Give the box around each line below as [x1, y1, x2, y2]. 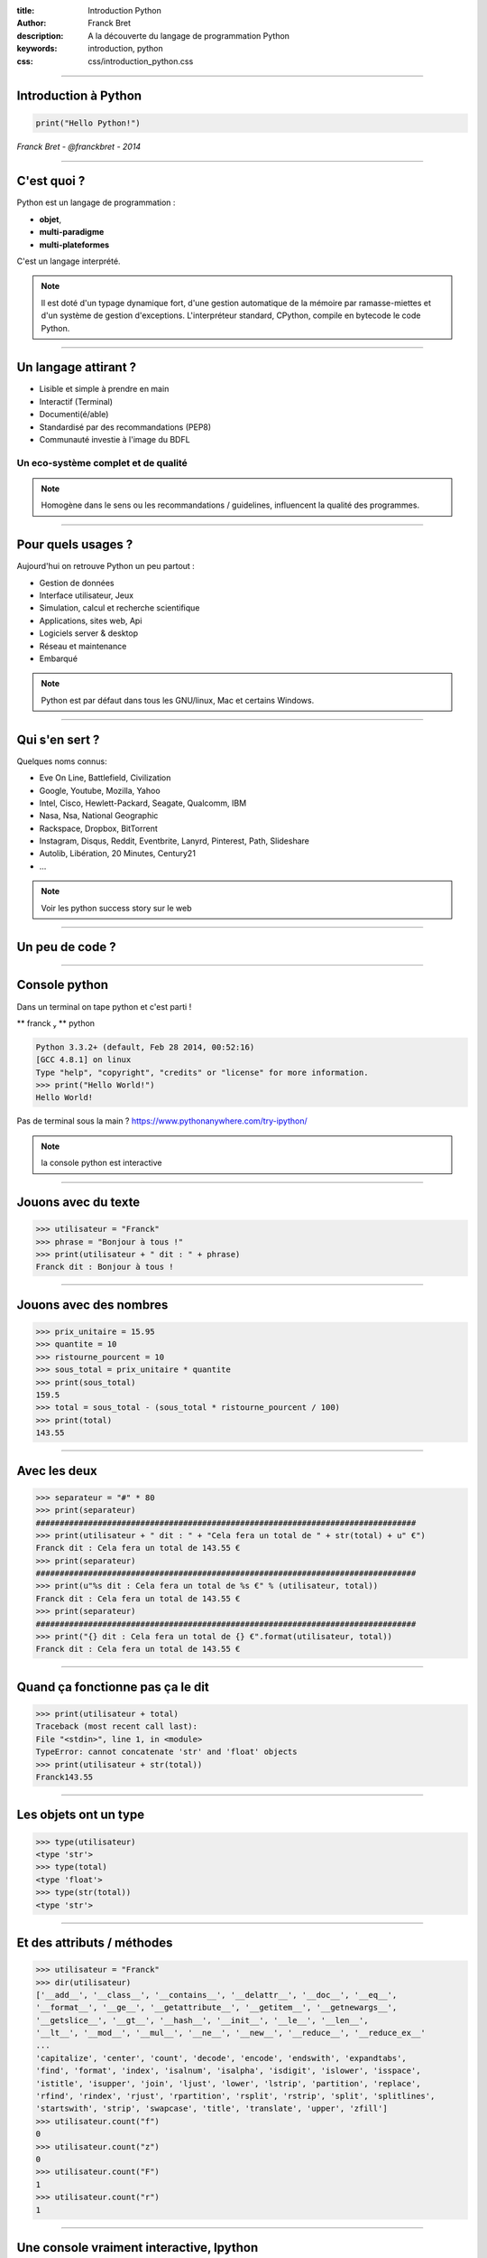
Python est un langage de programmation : [16, 197, 176, 208]
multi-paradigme [39, 227, 105, 238]
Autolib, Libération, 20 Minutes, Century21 [39, 848, 196, 859]
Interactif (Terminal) [39, 396, 113, 406]
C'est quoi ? [16, 173, 86, 189]
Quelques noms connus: [16, 755, 107, 767]
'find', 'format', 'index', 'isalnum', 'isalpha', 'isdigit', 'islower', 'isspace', [35, 2066, 421, 2076]
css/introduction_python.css [87, 55, 194, 67]
